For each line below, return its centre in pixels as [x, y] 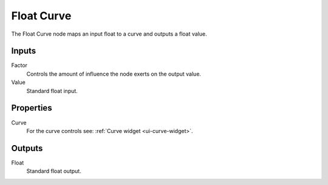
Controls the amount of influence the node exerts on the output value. [114, 74]
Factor [19, 65]
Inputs [24, 51]
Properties [32, 108]
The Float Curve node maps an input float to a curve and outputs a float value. [109, 34]
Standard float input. [52, 91]
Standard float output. [54, 171]
